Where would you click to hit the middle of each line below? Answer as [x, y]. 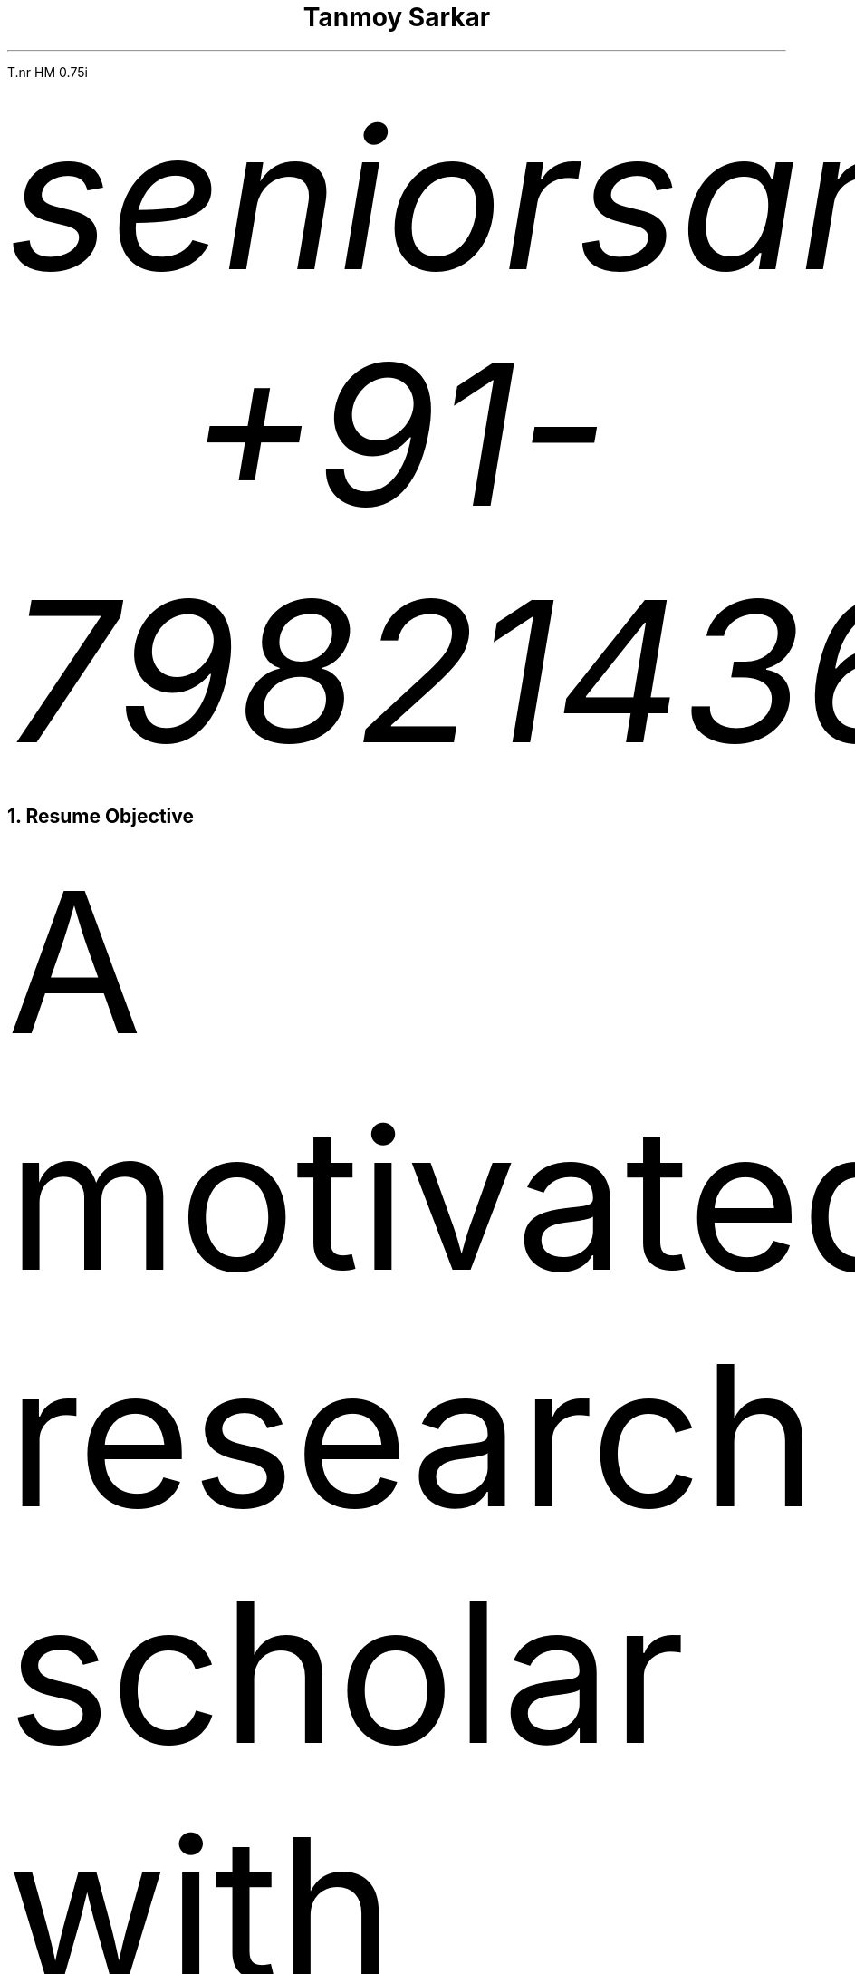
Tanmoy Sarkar [397, 17]
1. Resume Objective [101, 817]
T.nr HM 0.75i [48, 72]
